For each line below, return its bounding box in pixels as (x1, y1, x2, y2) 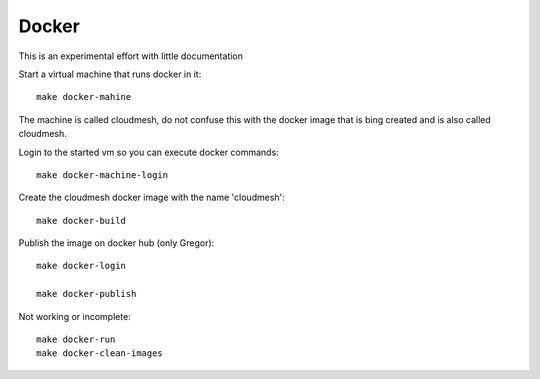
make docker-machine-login (36, 169, 169, 180)
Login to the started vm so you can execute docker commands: (18, 146, 279, 158)
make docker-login (36, 260, 127, 272)
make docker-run (36, 334, 116, 345)
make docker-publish (36, 288, 137, 300)
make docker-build (36, 215, 127, 226)
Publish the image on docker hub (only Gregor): (18, 237, 215, 249)
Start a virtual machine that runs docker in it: (18, 68, 202, 80)
